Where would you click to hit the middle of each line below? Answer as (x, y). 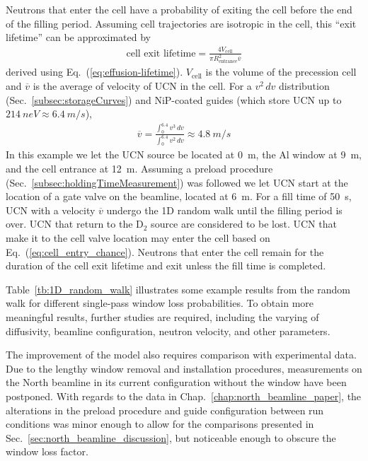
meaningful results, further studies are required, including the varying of (162, 317)
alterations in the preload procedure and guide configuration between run (165, 410)
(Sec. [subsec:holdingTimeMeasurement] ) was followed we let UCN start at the (177, 182)
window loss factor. (47, 451)
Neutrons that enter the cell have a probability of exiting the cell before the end (179, 9)
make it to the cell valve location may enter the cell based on (138, 238)
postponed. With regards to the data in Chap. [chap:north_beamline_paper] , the (184, 396)
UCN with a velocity (51, 210)
